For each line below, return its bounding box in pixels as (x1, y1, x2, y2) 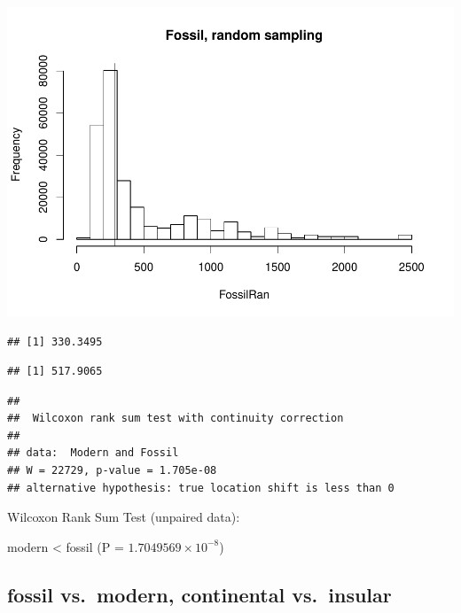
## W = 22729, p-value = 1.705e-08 (7, 464, 217, 477)
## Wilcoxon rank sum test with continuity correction (7, 412, 344, 425)
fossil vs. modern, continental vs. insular (7, 580, 392, 608)
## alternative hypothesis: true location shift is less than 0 (7, 481, 395, 494)
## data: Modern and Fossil (7, 446, 179, 460)
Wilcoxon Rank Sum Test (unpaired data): (7, 508, 240, 526)
